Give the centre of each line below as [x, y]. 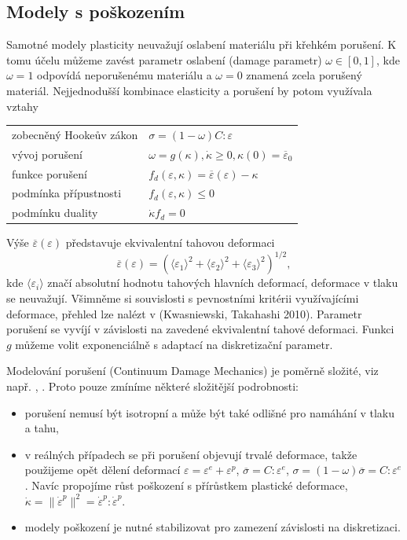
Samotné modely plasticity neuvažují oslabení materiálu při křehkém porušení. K [202, 44]
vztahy [22, 106]
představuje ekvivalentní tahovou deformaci [170, 242]
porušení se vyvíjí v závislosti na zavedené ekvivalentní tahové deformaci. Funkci [200, 329]
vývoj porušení [47, 154]
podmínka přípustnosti [67, 193]
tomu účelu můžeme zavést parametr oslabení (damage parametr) [164, 59]
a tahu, [42, 428]
